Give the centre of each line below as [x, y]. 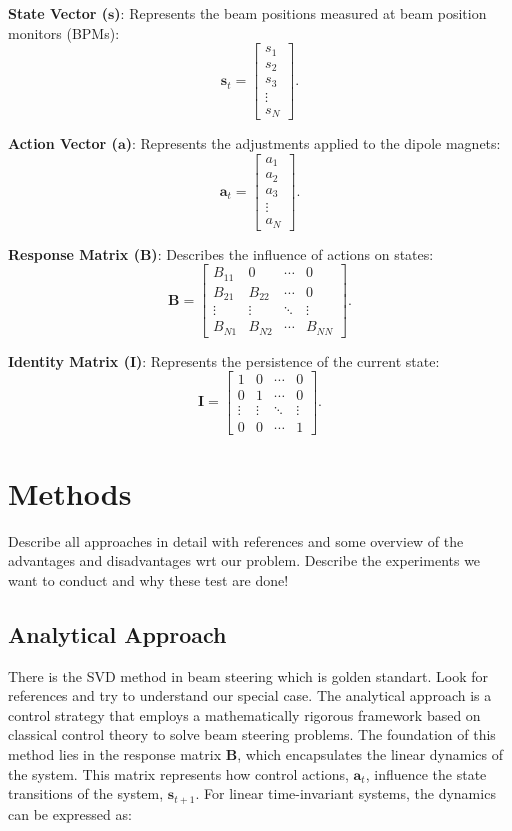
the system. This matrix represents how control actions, [178, 773]
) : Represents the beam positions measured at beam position [300, 13]
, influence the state [426, 773]
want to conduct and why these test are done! [148, 579]
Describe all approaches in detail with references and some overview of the [236, 540]
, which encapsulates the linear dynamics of [370, 754]
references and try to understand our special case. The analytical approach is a [250, 695]
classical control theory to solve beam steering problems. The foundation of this [252, 734]
